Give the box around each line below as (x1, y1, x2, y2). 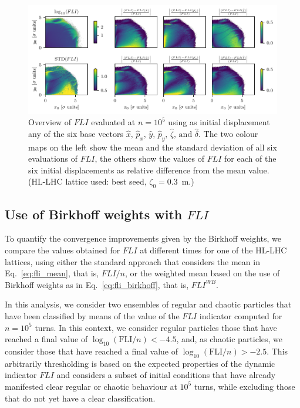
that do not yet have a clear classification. (5, 392, 156, 404)
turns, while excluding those (194, 380, 295, 392)
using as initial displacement (168, 116, 270, 128)
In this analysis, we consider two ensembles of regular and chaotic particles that (5, 298, 292, 310)
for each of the (224, 152, 277, 165)
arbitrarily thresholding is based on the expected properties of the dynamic (5, 357, 275, 369)
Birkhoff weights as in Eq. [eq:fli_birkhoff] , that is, (5, 278, 189, 290)
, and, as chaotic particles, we (176, 333, 283, 345)
